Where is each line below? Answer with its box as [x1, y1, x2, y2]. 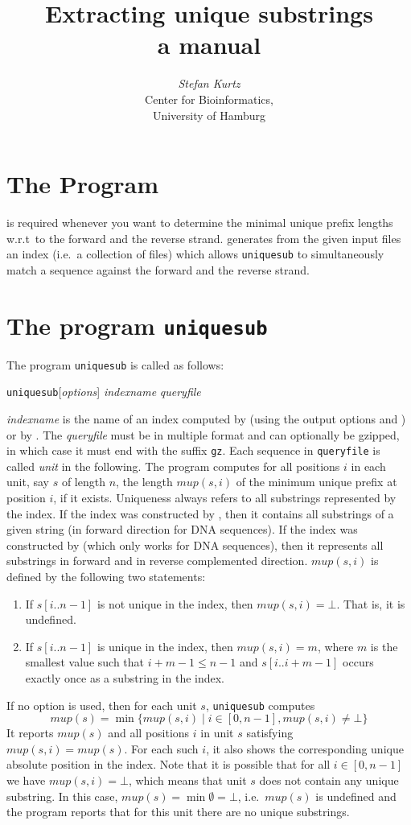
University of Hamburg [152, 106, 266, 123]
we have [6, 772, 46, 789]
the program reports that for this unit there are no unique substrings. [6, 803, 350, 820]
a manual [157, 28, 261, 61]
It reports [6, 724, 54, 741]
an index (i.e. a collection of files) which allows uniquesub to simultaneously [6, 245, 384, 262]
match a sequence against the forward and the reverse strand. [6, 261, 310, 278]
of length [61, 473, 105, 490]
